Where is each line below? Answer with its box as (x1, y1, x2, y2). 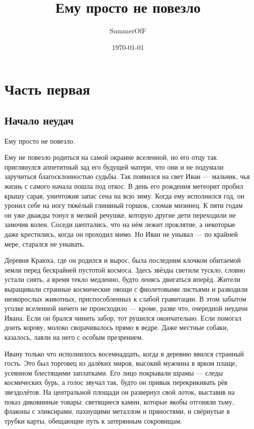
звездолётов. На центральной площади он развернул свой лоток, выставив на (4, 386, 235, 397)
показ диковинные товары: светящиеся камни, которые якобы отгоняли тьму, (4, 396, 234, 406)
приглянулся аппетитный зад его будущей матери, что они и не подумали (4, 161, 224, 172)
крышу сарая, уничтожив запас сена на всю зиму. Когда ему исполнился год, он (4, 190, 245, 201)
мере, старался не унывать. (4, 238, 85, 249)
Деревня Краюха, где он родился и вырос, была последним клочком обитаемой (4, 255, 241, 265)
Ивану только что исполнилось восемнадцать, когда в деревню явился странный (4, 348, 244, 358)
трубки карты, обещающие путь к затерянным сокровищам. (4, 415, 182, 426)
